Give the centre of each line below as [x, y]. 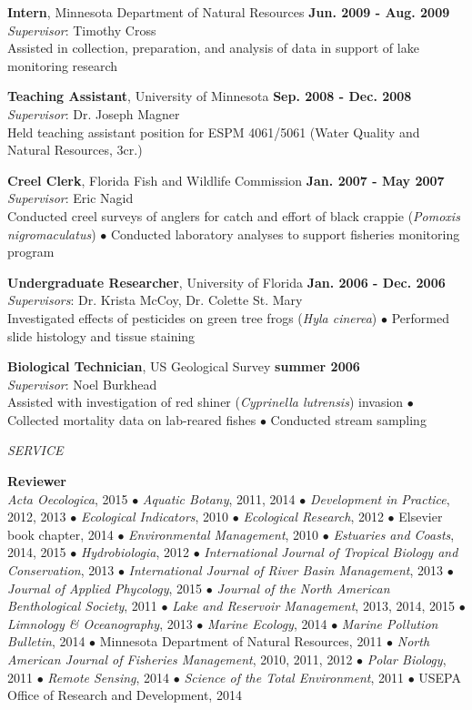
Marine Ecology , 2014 [267, 623]
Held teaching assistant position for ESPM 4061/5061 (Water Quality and [214, 132]
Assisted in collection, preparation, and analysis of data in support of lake [213, 48]
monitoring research [63, 65]
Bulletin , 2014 [46, 641]
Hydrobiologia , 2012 [135, 552]
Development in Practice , [380, 498]
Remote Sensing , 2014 [109, 677]
